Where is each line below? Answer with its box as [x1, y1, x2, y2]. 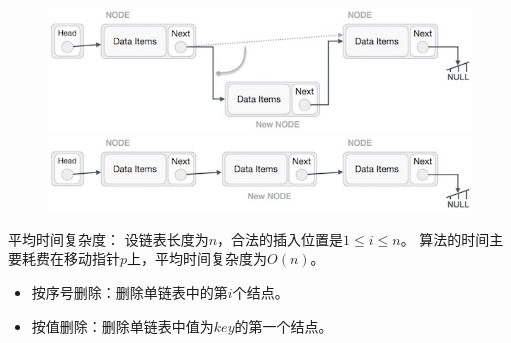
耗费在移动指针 [21, 248, 120, 269]
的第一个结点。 [234, 315, 333, 336]
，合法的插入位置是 [217, 228, 344, 249]
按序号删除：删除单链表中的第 [31, 281, 228, 302]
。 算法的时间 [400, 228, 490, 249]
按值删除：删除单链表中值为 [31, 315, 214, 336]
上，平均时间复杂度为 [127, 248, 268, 269]
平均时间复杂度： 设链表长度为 [8, 228, 209, 249]
